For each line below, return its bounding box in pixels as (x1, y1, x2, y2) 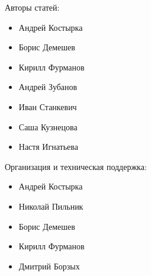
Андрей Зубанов (18, 81, 78, 93)
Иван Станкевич (18, 100, 77, 113)
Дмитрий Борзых (18, 259, 80, 272)
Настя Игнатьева (18, 140, 78, 153)
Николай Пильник (18, 200, 83, 212)
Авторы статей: (5, 1, 60, 13)
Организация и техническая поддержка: (5, 160, 147, 172)
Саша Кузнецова (18, 120, 78, 133)
